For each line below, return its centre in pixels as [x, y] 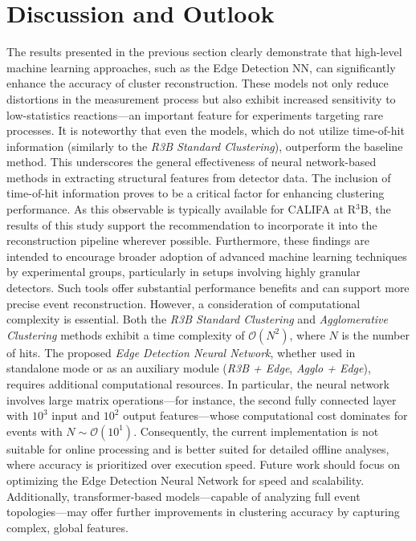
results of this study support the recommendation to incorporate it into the [192, 224]
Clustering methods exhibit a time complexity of [126, 334]
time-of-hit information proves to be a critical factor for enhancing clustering [196, 193]
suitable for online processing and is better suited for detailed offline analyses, [198, 448]
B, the [375, 209]
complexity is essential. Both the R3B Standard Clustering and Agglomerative [197, 319]
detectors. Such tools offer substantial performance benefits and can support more [208, 288]
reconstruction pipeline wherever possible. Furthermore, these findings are [188, 240]
